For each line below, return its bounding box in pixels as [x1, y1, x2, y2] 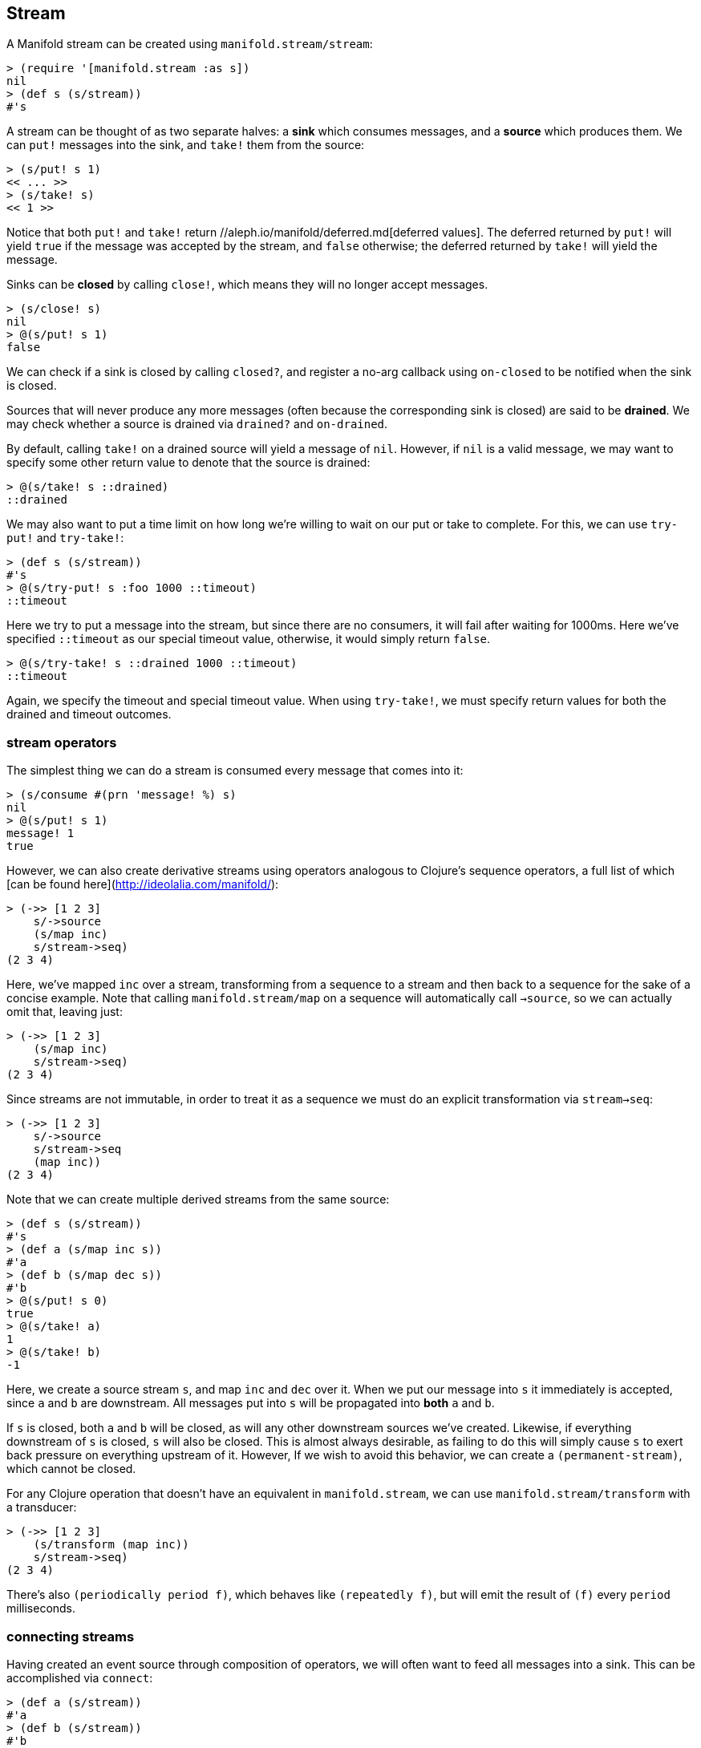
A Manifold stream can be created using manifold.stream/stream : [6, 37, 373, 51]
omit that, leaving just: [6, 1005, 123, 1019]
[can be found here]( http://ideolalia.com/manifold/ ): [6, 877, 279, 892]
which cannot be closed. [6, 1462, 136, 1476]
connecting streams [6, 1628, 135, 1645]
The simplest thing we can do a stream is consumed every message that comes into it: [6, 763, 464, 778]
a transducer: [6, 1500, 77, 1515]
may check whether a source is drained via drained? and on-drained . [6, 417, 388, 431]
